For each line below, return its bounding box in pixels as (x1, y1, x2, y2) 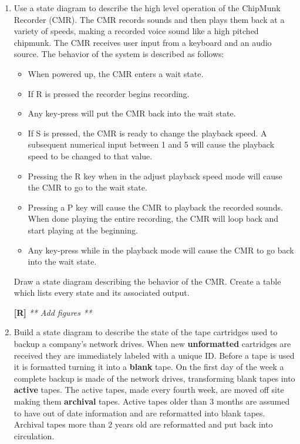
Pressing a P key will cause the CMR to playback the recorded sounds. (28, 201, 283, 213)
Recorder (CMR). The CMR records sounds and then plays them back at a (14, 13, 285, 25)
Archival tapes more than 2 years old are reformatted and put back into (14, 418, 273, 430)
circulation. (14, 429, 55, 442)
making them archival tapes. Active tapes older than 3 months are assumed (14, 395, 290, 408)
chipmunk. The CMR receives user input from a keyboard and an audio (14, 36, 272, 48)
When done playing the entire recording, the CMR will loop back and (28, 212, 279, 225)
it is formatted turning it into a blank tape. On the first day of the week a (14, 360, 284, 373)
